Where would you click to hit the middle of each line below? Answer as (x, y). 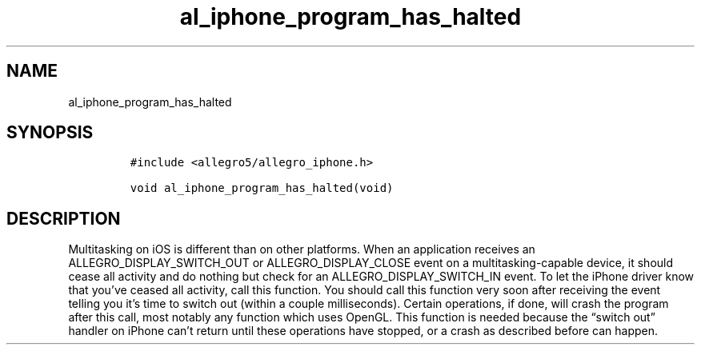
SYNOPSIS (50, 133)
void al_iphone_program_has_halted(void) (262, 188)
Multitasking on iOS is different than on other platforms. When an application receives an (302, 249)
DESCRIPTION (64, 218)
